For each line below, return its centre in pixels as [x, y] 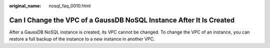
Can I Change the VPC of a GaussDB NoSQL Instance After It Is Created [122, 20]
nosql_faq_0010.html [70, 6]
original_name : [25, 6]
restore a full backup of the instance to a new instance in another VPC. [82, 39]
